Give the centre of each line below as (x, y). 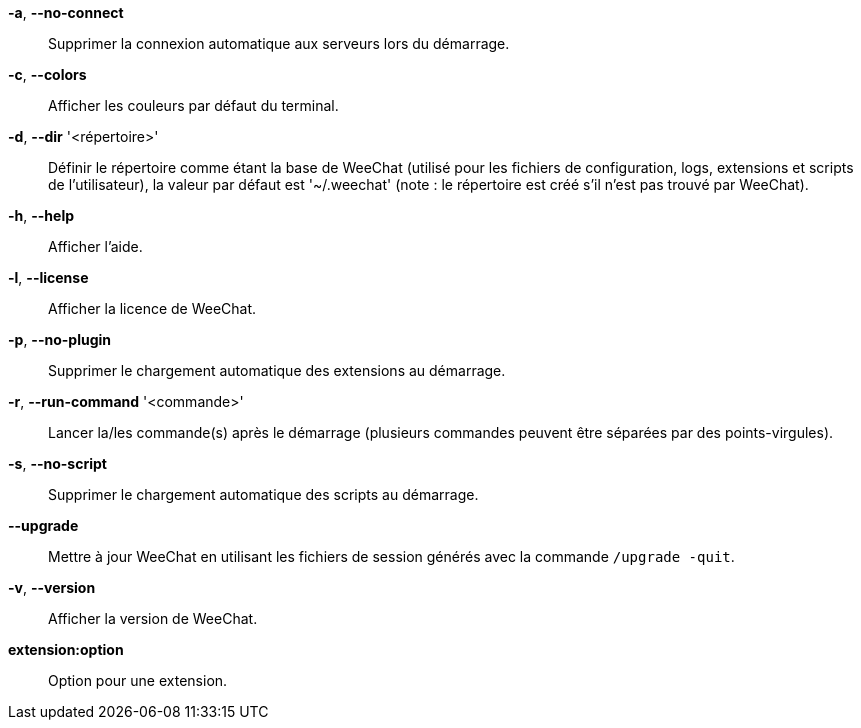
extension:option (66, 649)
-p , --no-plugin (59, 339)
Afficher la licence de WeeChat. (152, 308)
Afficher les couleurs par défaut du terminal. (193, 105)
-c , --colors (47, 74)
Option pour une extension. (138, 680)
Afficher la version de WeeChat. (153, 618)
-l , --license (48, 277)
